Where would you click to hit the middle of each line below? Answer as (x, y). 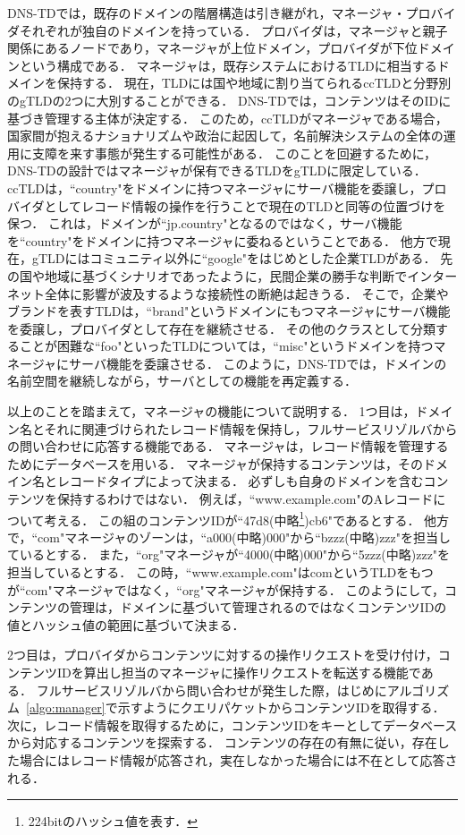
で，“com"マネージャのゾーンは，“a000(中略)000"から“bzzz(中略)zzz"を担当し (229, 537)
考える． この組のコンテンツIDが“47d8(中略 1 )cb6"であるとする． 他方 (247, 518)
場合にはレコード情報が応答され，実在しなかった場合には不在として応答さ (238, 760)
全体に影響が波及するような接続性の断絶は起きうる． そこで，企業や (246, 293)
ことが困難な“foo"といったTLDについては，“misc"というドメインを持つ (226, 346)
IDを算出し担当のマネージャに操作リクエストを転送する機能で (239, 673)
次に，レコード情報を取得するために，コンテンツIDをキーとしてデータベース (232, 724)
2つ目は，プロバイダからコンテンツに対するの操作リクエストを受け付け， (223, 655)
